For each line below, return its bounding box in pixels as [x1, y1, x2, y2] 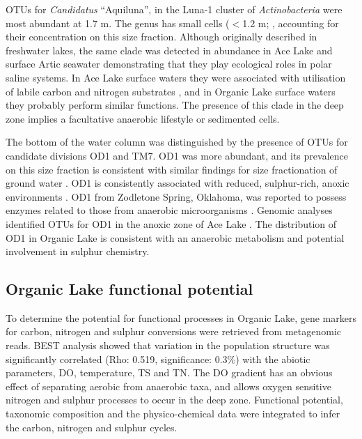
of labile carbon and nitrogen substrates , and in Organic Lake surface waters [6, 84, 336, 98]
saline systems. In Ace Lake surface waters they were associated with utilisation [6, 70, 346, 84]
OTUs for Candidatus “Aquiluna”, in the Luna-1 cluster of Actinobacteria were [6, 2, 343, 16]
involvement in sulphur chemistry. [6, 244, 150, 259]
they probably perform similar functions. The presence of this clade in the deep [6, 98, 344, 112]
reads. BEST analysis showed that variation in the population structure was [6, 338, 330, 353]
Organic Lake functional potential [6, 278, 253, 300]
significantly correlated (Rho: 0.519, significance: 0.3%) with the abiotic [6, 351, 310, 366]
